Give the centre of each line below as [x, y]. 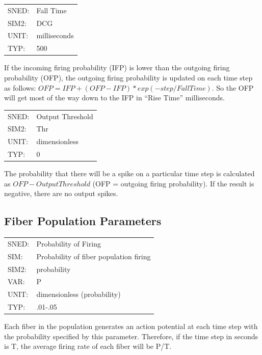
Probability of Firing [69, 243]
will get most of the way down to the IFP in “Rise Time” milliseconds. [114, 98]
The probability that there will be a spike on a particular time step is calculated [129, 173]
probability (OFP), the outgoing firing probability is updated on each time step [128, 77]
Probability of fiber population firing [94, 256]
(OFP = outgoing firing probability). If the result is [173, 183]
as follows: [20, 87]
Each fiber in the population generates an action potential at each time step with [131, 326]
